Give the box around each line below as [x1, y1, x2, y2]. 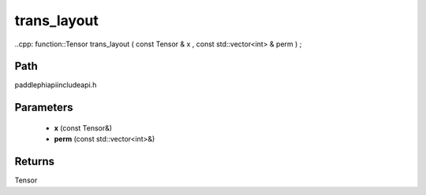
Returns [14, 155, 55, 168]
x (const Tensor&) [54, 123, 113, 133]
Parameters [14, 101, 73, 114]
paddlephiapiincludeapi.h [14, 80, 97, 90]
